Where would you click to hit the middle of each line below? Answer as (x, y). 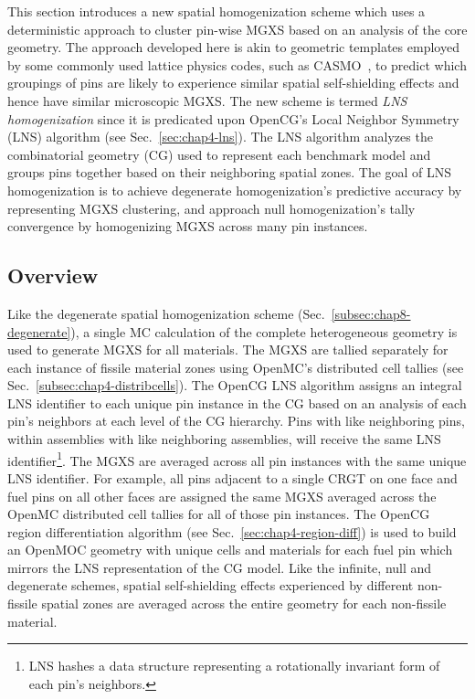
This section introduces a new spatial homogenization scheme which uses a (216, 11)
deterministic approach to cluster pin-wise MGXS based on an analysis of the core (237, 29)
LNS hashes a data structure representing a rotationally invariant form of (234, 666)
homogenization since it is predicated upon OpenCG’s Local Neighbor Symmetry (233, 118)
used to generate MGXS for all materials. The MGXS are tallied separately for (228, 349)
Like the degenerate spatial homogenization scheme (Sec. (166, 313)
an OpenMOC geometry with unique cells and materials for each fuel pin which (230, 550)
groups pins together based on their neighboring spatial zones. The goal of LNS (230, 172)
